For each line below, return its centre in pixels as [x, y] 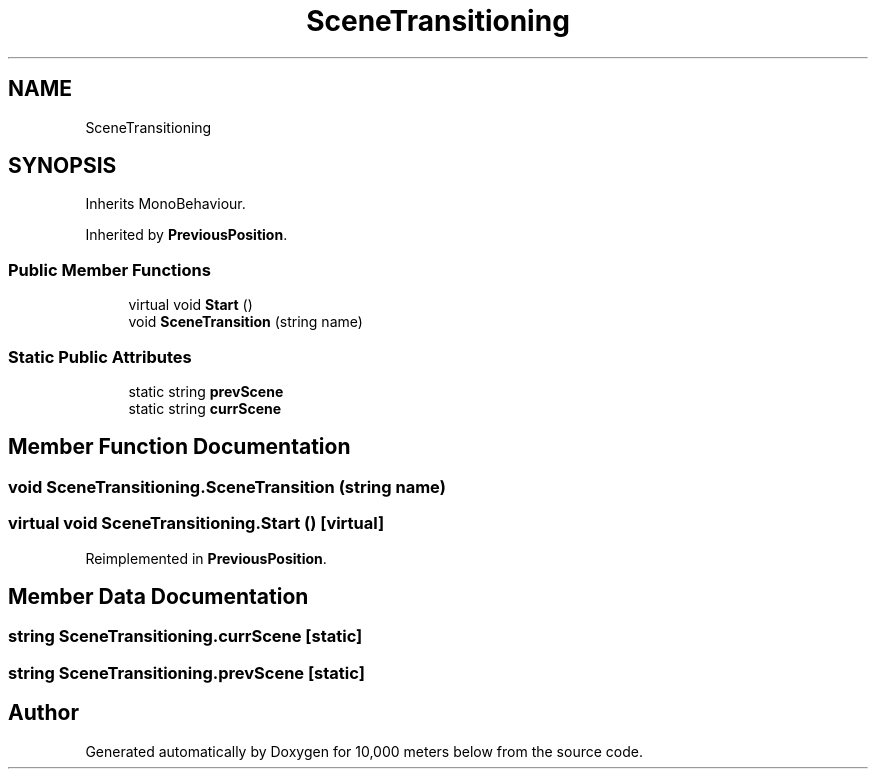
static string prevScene [206, 391]
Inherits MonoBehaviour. [165, 204]
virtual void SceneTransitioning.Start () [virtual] [196, 523]
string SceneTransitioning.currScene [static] [185, 636]
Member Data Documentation [158, 596]
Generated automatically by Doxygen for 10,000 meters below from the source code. [364, 751]
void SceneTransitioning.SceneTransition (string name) [227, 486]
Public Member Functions [109, 269]
